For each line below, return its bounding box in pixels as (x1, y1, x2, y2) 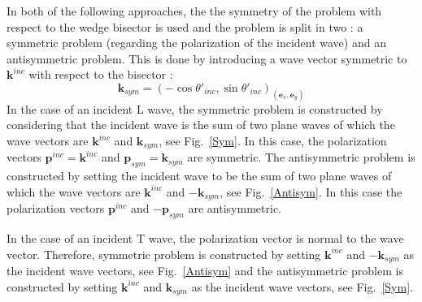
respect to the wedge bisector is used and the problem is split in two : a (7, 18, 363, 35)
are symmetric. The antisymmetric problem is (187, 149, 415, 166)
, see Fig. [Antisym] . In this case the (220, 183, 402, 200)
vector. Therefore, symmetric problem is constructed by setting (7, 245, 321, 262)
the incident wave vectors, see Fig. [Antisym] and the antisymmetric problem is (7, 262, 403, 279)
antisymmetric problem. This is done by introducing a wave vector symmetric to (7, 50, 407, 67)
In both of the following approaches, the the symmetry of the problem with (7, 2, 382, 19)
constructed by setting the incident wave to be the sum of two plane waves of (7, 167, 392, 184)
